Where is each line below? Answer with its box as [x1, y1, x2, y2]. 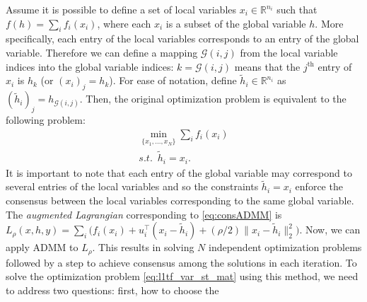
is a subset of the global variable [165, 16, 306, 30]
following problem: [6, 112, 86, 127]
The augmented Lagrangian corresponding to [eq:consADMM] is [6, 207, 282, 221]
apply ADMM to [6, 240, 78, 255]
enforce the [295, 179, 343, 194]
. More [315, 16, 344, 30]
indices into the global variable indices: [6, 59, 174, 74]
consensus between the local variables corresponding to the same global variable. [6, 192, 354, 207]
